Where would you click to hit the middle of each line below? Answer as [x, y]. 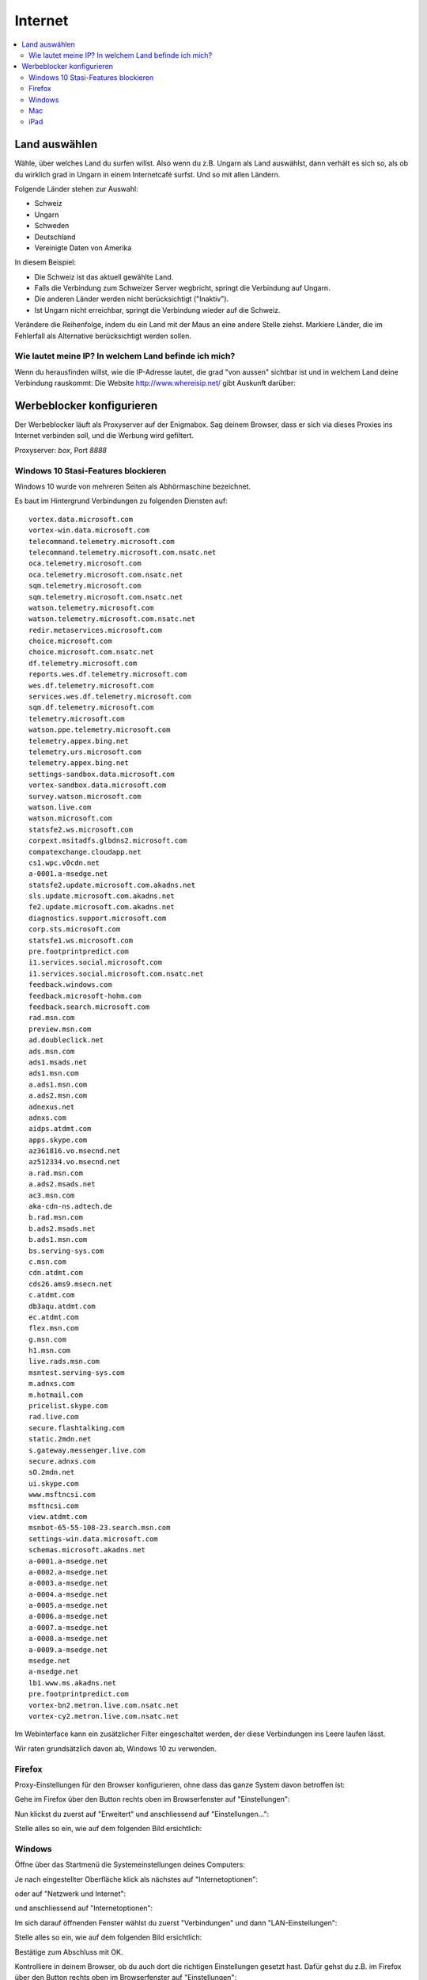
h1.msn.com [50, 1351]
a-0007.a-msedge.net [68, 1627]
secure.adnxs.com [62, 1461]
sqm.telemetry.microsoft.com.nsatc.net [106, 597]
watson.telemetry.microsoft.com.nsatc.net [112, 619]
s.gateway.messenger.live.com [87, 1450]
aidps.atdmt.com [60, 1129]
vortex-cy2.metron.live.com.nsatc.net [104, 1716]
